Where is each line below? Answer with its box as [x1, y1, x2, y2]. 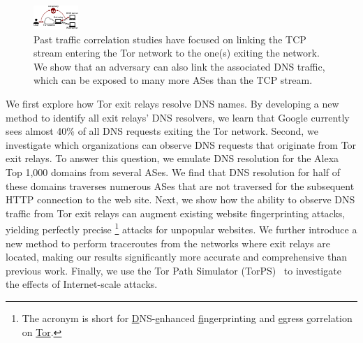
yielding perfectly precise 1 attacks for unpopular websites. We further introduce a [6, 220, 357, 236]
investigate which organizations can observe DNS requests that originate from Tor [6, 137, 357, 152]
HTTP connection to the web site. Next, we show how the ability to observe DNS [6, 192, 355, 207]
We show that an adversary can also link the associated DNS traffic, [34, 59, 325, 73]
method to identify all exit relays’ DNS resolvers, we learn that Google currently [6, 110, 350, 124]
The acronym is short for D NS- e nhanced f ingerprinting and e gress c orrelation [22, 310, 353, 325]
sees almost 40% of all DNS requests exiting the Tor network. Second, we [6, 124, 318, 138]
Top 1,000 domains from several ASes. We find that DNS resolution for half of [6, 164, 341, 179]
